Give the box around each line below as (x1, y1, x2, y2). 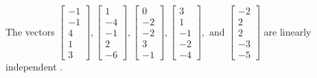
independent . (5, 60, 63, 74)
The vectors (5, 24, 55, 38)
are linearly (263, 24, 312, 38)
